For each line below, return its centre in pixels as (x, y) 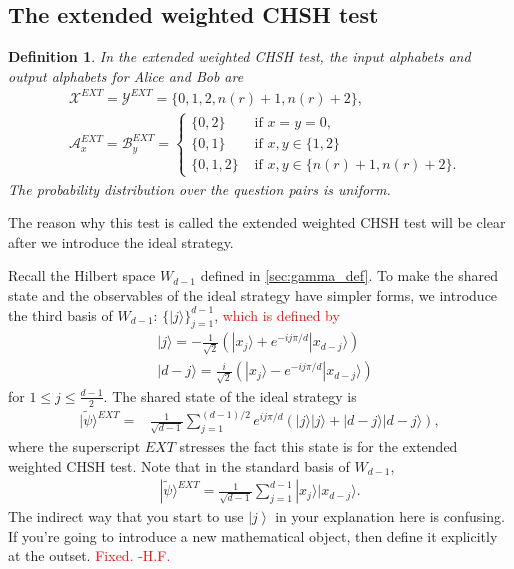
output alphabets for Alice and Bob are (126, 75)
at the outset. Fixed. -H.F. (89, 555)
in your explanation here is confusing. (390, 516)
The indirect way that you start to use (126, 516)
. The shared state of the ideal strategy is (230, 395)
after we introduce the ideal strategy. (121, 241)
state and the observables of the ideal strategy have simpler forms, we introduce (253, 294)
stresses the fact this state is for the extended (318, 445)
